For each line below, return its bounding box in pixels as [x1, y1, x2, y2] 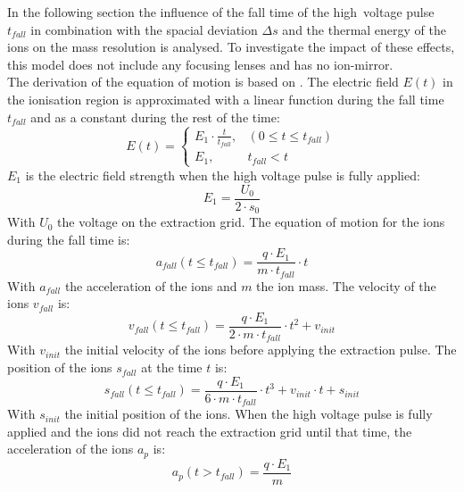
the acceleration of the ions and [64, 276, 237, 295]
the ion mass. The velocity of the [256, 276, 436, 295]
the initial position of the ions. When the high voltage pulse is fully [64, 404, 433, 423]
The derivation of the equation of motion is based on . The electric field [7, 72, 399, 91]
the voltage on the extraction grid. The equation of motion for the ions [57, 213, 445, 231]
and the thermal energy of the [282, 20, 447, 38]
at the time [141, 358, 203, 377]
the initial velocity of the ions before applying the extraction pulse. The [64, 340, 457, 359]
